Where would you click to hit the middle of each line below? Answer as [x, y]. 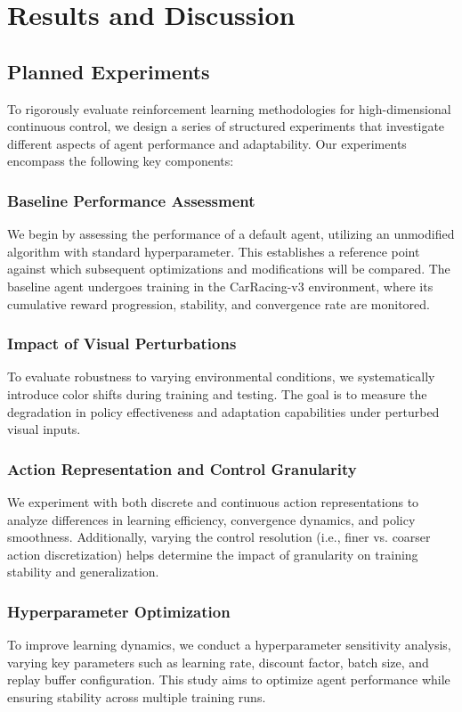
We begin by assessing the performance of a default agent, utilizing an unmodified [231, 234]
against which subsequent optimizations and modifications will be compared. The [229, 269]
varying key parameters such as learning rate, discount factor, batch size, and [218, 662]
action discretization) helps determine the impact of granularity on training [213, 554]
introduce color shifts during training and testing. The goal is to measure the [217, 393]
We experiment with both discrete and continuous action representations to [213, 501]
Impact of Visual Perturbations [122, 344]
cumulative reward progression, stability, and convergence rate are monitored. [219, 303]
